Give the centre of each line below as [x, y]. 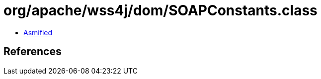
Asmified [38, 32]
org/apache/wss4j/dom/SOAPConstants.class [160, 10]
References [33, 52]
